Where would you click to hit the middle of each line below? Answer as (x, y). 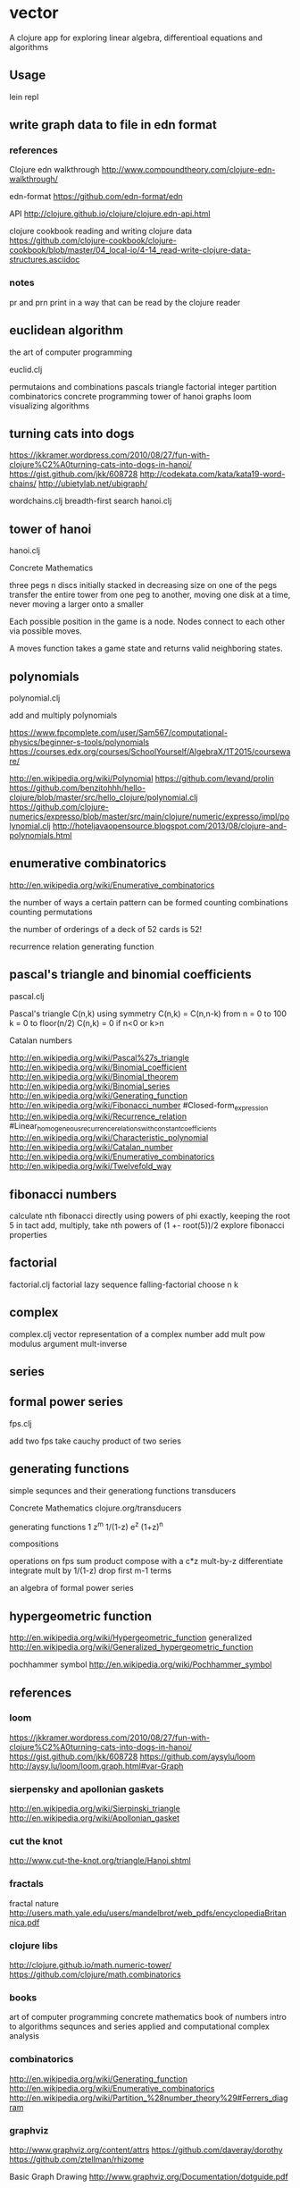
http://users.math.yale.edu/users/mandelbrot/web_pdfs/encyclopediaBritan (148, 1913)
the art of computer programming (71, 352)
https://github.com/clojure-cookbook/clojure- (93, 240)
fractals (27, 1884)
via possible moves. (46, 631)
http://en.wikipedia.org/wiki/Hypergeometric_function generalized (131, 1637)
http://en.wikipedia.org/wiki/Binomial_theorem (94, 1076)
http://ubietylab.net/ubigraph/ (93, 484)
